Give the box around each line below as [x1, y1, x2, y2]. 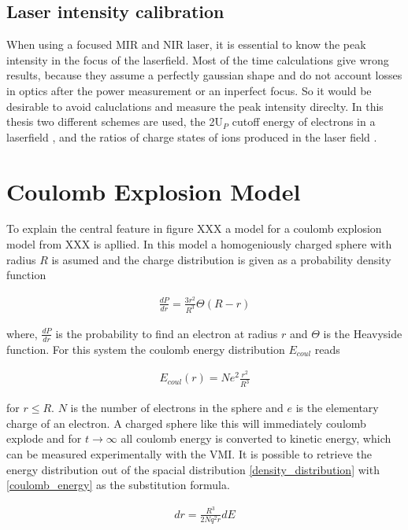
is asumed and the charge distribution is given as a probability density [51, 251, 391, 267]
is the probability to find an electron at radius [55, 325, 278, 341]
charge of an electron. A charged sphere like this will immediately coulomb [6, 414, 366, 431]
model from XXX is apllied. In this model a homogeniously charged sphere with [6, 236, 392, 252]
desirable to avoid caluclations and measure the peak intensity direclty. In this [6, 98, 384, 114]
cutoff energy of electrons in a [232, 113, 376, 130]
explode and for [6, 430, 82, 447]
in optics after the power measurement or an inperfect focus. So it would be [6, 82, 372, 98]
